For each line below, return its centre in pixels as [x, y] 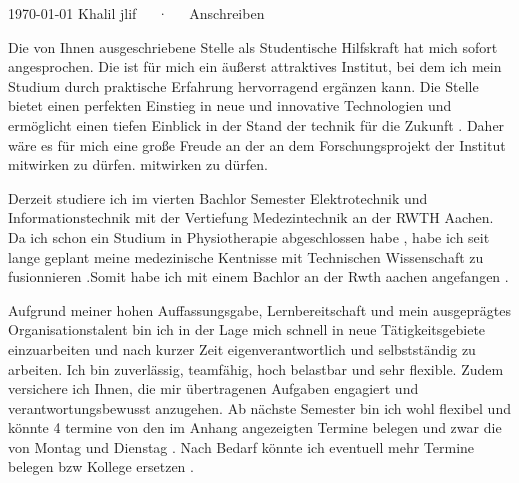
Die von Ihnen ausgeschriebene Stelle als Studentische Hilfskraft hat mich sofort [253, 46]
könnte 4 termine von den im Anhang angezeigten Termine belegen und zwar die [255, 427]
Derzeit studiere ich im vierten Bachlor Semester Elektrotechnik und [218, 197]
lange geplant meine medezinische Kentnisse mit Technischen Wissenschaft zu [246, 256]
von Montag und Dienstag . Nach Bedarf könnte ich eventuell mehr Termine [241, 446]
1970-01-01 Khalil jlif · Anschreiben [136, 13]
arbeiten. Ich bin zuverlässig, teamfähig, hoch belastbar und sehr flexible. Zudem [256, 368]
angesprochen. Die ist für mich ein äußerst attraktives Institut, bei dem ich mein [255, 66]
